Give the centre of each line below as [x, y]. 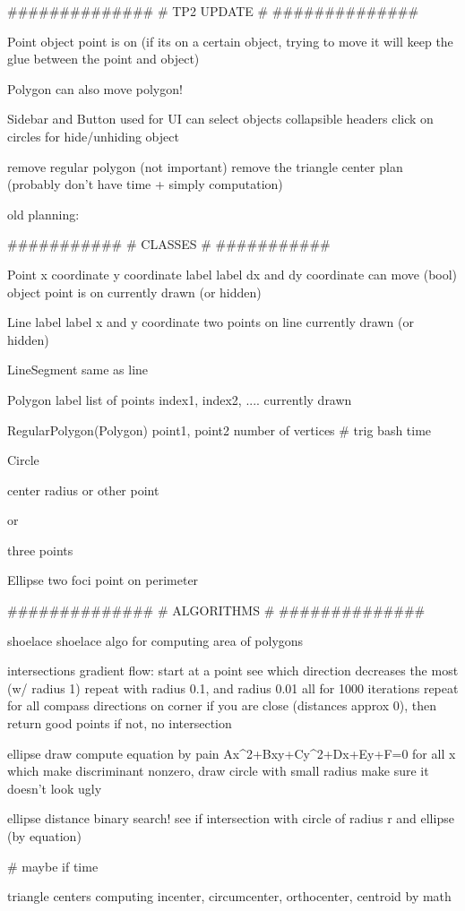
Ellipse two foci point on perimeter [103, 580]
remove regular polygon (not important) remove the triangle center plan [205, 166]
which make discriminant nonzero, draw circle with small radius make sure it [218, 771]
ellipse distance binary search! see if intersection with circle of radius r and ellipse [231, 818]
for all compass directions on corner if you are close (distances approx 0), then [222, 705]
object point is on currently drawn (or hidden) [134, 292]
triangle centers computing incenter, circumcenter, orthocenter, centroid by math [229, 896]
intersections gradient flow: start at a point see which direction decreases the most [233, 670]
